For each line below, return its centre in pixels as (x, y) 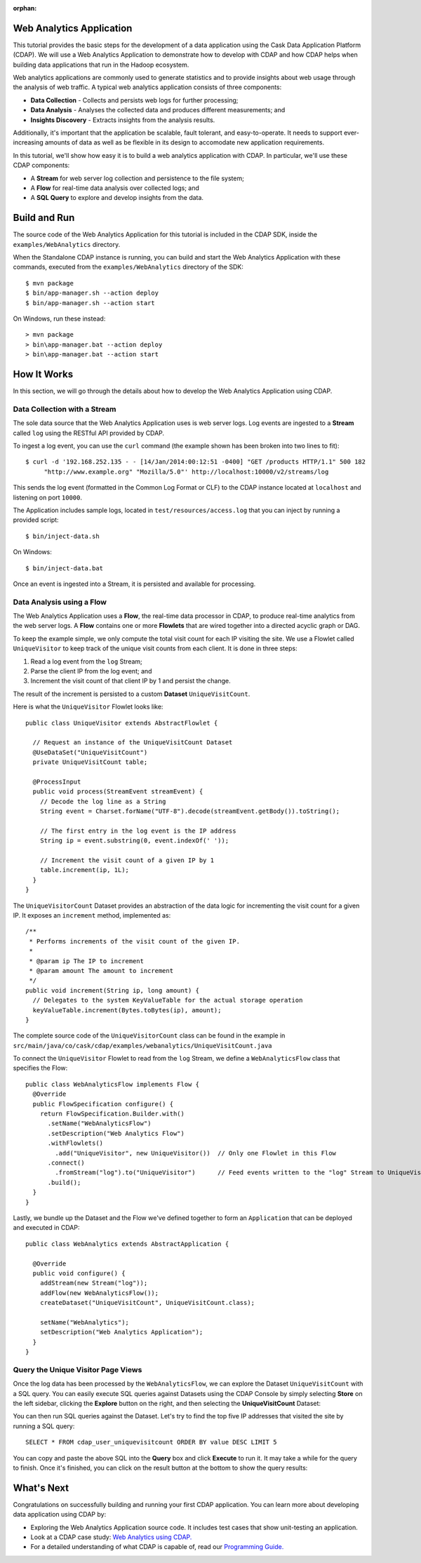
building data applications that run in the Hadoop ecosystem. (101, 65)
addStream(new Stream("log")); (94, 1283)
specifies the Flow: (40, 1068)
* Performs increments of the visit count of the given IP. (134, 941)
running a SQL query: (44, 1426)
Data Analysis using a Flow (60, 602)
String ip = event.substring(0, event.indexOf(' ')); (134, 841)
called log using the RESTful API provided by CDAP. (89, 433)
